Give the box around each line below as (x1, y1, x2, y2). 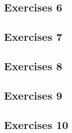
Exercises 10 (4, 117, 69, 132)
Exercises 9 (4, 87, 63, 103)
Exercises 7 (4, 29, 63, 44)
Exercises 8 (4, 58, 63, 73)
